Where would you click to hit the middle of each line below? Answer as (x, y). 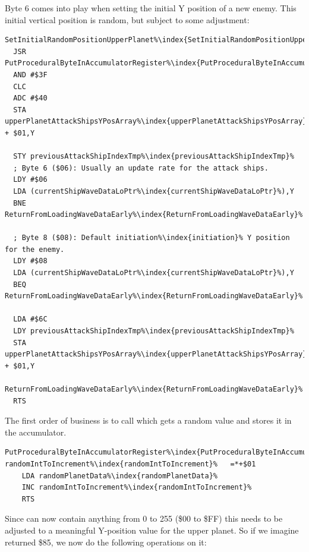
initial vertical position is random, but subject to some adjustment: (127, 19)
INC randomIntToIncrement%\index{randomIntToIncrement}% (137, 488)
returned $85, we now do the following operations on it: (106, 542)
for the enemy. (35, 249)
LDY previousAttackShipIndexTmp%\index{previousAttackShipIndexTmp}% (154, 331)
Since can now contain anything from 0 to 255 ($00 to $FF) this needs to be (144, 518)
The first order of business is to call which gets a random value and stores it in (148, 420)
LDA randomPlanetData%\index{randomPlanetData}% (119, 476)
